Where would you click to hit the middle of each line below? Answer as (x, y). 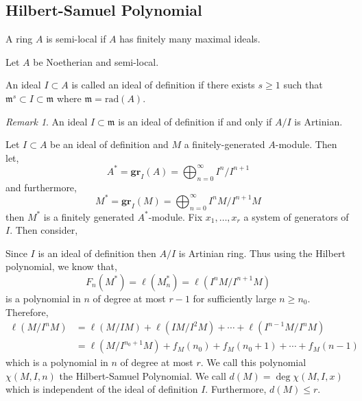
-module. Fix (176, 216)
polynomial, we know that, (61, 266)
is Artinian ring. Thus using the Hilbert (262, 253)
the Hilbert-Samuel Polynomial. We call (143, 375)
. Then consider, (44, 230)
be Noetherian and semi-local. (96, 61)
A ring (19, 39)
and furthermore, (41, 187)
